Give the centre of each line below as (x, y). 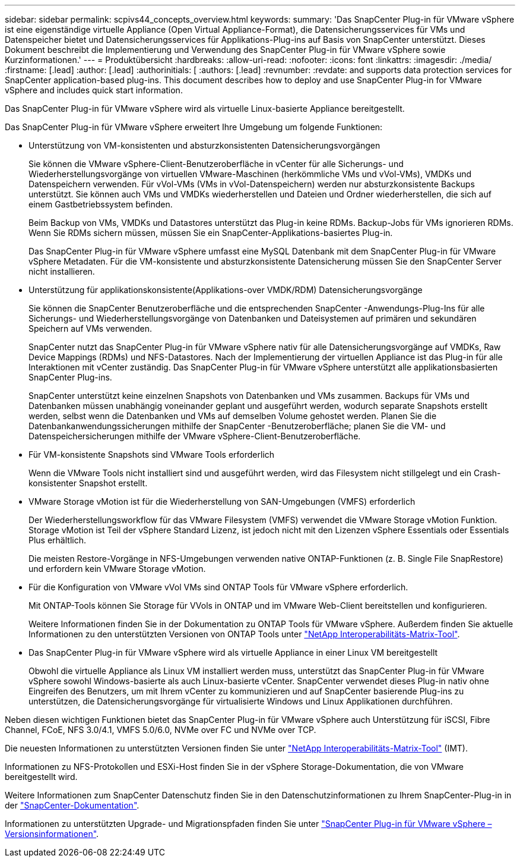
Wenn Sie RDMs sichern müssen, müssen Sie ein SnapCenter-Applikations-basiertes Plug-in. (211, 233)
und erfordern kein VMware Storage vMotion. (117, 569)
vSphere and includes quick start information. (94, 90)
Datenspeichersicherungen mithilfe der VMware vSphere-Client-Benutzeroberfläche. (195, 436)
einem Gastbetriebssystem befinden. (101, 204)
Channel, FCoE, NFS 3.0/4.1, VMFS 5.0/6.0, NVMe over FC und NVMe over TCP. (161, 730)
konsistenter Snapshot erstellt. (88, 483)
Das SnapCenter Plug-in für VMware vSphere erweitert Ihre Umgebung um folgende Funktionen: (194, 127)
